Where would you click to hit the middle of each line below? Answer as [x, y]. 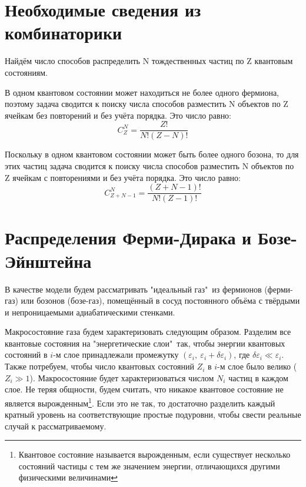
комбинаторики [64, 33]
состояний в [26, 355]
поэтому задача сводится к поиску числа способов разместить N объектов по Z [147, 104]
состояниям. [26, 72]
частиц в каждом [258, 377]
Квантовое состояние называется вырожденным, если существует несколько [154, 454]
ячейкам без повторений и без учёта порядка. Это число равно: [118, 115]
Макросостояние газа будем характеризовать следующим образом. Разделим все [148, 332]
